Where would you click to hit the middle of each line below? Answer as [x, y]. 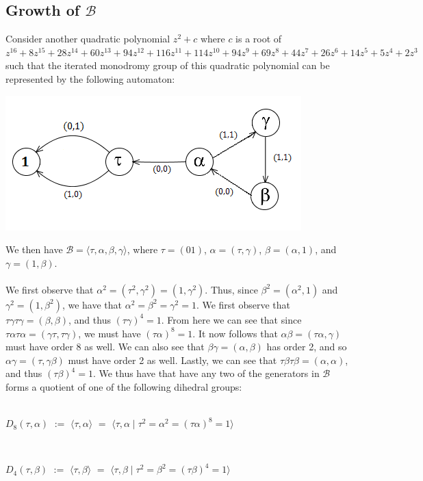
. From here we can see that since [231, 319]
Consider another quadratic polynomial [88, 39]
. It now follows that [235, 333]
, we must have [110, 333]
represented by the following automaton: [90, 78]
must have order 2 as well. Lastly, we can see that [172, 360]
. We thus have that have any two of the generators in [206, 373]
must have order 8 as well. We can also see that [105, 347]
